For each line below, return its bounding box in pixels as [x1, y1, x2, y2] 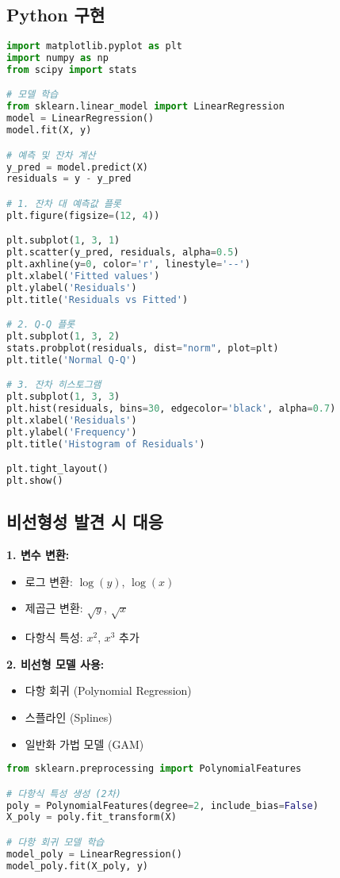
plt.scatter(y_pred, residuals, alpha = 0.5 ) [6, 247, 239, 259]
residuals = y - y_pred [6, 173, 132, 185]
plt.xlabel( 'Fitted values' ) [6, 270, 160, 282]
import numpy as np [6, 52, 109, 64]
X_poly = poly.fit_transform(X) [6, 811, 177, 823]
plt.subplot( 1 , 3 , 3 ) [6, 391, 120, 403]
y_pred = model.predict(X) [6, 161, 148, 173]
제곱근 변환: [25, 600, 83, 616]
